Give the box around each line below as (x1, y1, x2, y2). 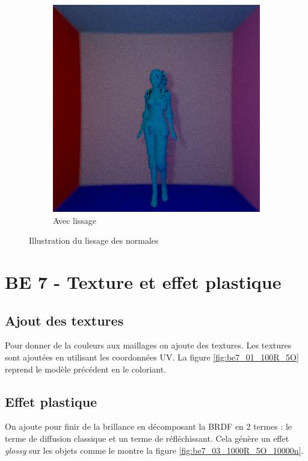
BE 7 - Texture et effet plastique (5, 269, 282, 294)
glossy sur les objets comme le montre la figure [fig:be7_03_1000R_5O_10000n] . (5, 444, 304, 456)
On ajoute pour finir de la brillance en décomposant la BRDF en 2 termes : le (5, 420, 292, 433)
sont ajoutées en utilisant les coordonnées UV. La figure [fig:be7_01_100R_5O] (5, 350, 299, 363)
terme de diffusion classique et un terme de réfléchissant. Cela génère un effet (5, 432, 289, 444)
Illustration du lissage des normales (29, 234, 159, 247)
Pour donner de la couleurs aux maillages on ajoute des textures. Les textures (5, 339, 292, 351)
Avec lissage (53, 214, 97, 226)
